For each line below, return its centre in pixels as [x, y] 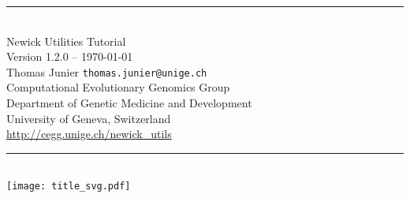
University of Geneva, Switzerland [89, 118]
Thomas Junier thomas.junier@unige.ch [107, 71]
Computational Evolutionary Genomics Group [118, 87]
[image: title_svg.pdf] [69, 187]
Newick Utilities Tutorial [66, 41]
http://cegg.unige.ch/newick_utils [89, 134]
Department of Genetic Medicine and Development [129, 103]
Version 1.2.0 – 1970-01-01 [70, 56]
